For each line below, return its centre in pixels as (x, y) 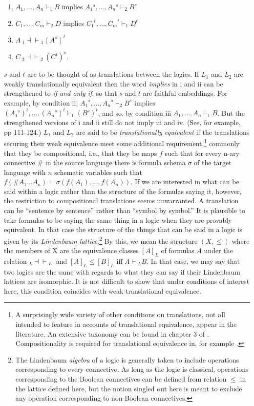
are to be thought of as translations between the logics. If (113, 74)
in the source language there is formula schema (115, 162)
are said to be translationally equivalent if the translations (163, 132)
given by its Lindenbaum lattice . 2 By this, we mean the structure (101, 240)
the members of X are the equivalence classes (71, 250)
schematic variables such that (98, 172)
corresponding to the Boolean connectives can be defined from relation (121, 379)
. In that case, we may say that (193, 261)
